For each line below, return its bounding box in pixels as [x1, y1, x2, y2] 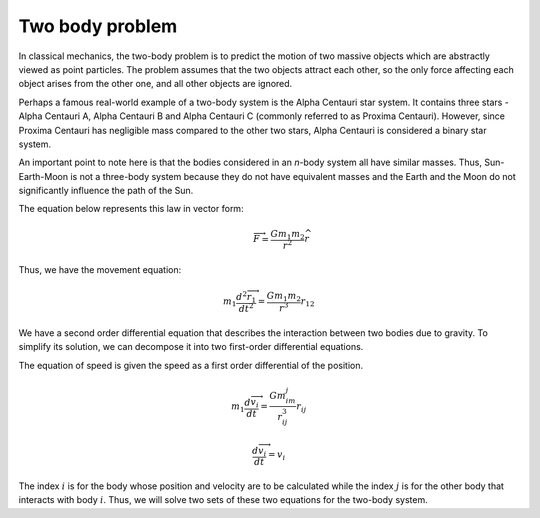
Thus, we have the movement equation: [18, 263, 182, 275]
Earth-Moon [18, 170, 69, 182]
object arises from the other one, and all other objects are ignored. [18, 78, 293, 90]
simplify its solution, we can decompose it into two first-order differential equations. [18, 341, 364, 353]
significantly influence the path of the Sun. [18, 185, 194, 197]
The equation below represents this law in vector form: [18, 203, 244, 215]
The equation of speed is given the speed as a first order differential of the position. [18, 359, 364, 371]
